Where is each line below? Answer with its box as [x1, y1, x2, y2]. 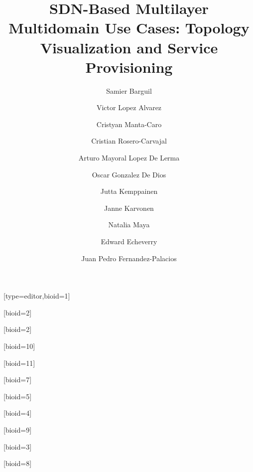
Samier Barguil [106, 85, 152, 96]
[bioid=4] [3, 408, 32, 418]
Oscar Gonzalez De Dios [92, 169, 166, 179]
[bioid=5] [3, 391, 32, 401]
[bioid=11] [3, 357, 35, 368]
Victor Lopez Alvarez [96, 102, 162, 113]
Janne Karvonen [104, 202, 154, 213]
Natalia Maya [108, 219, 150, 230]
